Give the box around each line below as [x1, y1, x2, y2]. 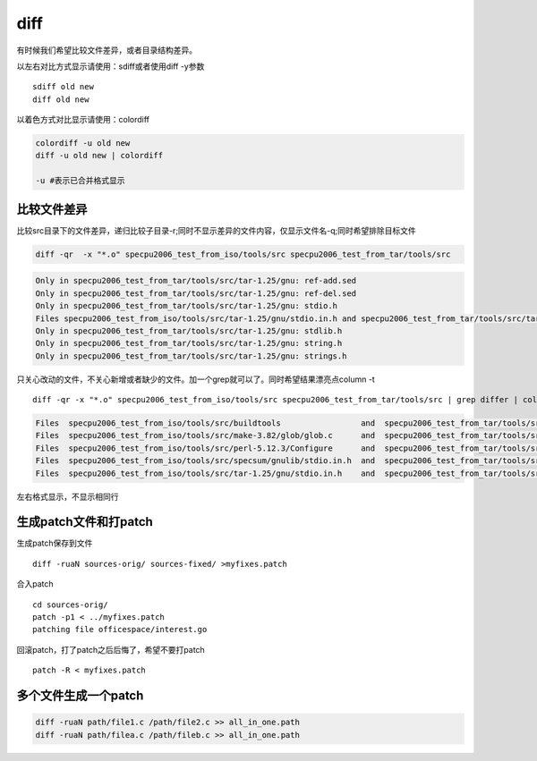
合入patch [16, 579, 54, 589]
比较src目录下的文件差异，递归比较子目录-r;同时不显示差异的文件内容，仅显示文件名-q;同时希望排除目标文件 [16, 224, 416, 236]
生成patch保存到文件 [16, 537, 93, 549]
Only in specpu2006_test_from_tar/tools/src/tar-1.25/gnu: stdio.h [35, 300, 338, 311]
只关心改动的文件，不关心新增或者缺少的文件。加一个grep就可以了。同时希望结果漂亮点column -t [16, 374, 375, 385]
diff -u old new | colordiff [35, 150, 164, 161]
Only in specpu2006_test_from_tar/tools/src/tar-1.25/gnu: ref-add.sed [35, 275, 357, 286]
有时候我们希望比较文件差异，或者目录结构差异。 [16, 45, 197, 55]
